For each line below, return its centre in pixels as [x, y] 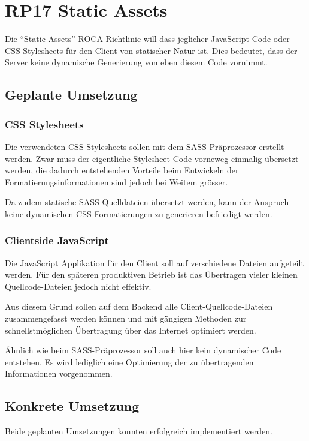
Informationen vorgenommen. [59, 373]
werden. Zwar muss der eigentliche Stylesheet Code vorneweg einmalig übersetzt [152, 158]
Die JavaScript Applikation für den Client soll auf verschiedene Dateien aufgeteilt [154, 262]
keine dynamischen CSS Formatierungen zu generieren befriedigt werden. [139, 213]
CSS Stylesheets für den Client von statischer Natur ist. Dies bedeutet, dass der [151, 50]
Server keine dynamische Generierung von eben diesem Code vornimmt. [136, 62]
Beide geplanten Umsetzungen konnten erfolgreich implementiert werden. [139, 431]
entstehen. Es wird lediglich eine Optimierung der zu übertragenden [129, 361]
